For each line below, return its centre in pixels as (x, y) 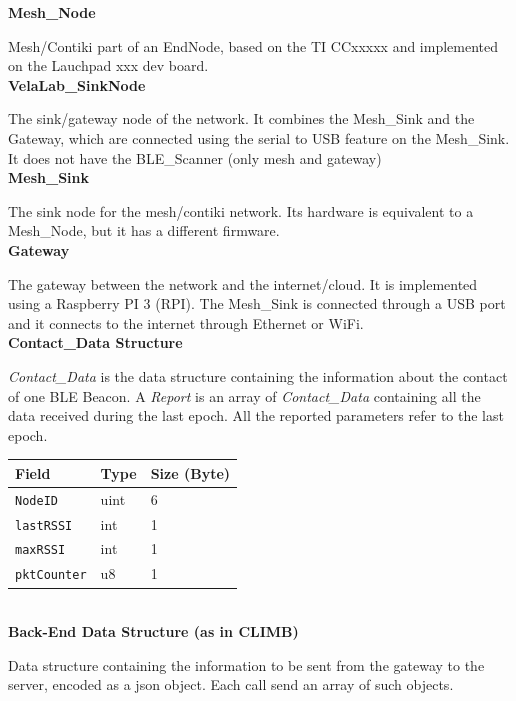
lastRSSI (44, 525)
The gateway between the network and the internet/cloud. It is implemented (243, 283)
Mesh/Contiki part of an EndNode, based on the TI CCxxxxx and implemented (253, 45)
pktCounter (51, 575)
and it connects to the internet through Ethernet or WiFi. (186, 322)
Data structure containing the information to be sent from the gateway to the (246, 664)
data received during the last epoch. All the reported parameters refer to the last (256, 415)
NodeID (36, 500)
